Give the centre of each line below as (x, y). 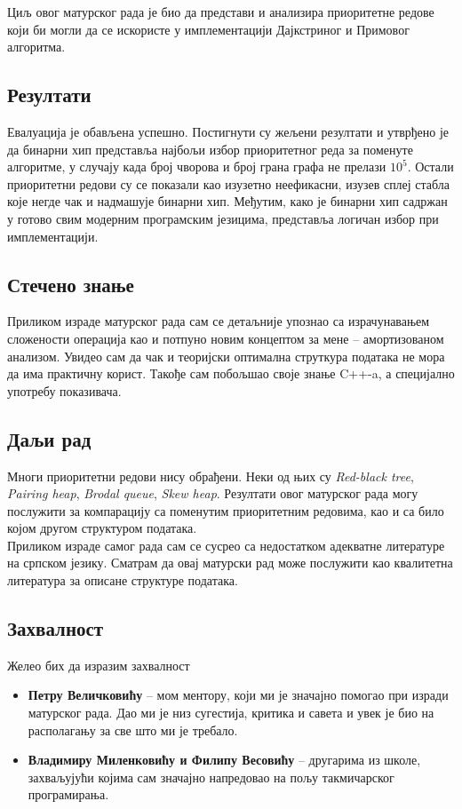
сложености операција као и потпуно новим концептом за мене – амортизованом (226, 338)
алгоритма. (36, 47)
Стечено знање (71, 284)
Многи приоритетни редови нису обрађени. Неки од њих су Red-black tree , (211, 476)
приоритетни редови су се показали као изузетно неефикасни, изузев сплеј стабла (229, 183)
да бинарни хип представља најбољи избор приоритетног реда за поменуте (210, 149)
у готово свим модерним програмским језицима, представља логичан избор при (223, 218)
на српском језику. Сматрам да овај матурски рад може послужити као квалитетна (230, 563)
